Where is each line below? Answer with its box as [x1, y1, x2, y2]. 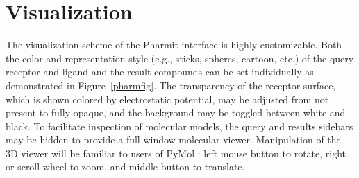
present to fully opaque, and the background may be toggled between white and [6, 105, 346, 120]
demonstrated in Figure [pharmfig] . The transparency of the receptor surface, [6, 78, 336, 92]
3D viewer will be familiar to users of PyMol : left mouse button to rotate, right [6, 145, 347, 160]
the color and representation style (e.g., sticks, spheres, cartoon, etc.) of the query [6, 51, 354, 65]
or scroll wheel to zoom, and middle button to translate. [6, 159, 245, 174]
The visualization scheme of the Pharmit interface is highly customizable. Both [6, 37, 342, 52]
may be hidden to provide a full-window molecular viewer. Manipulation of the [6, 132, 341, 147]
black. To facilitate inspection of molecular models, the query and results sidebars [6, 118, 353, 133]
